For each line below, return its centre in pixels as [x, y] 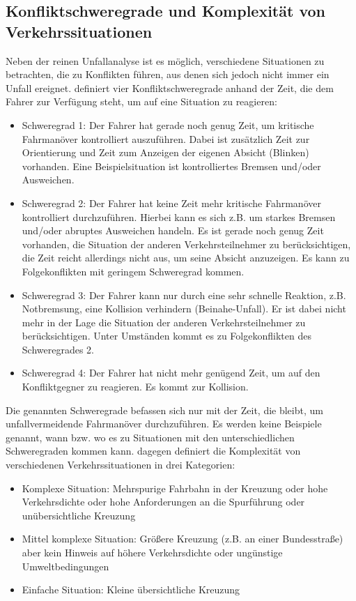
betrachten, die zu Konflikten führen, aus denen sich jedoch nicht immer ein [168, 74]
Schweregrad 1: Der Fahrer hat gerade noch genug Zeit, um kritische [168, 124]
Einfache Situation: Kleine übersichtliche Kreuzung [131, 589]
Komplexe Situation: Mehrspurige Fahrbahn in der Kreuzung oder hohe [175, 488]
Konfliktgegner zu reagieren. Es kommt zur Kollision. [135, 387]
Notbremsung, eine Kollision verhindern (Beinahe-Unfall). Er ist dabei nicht [184, 309]
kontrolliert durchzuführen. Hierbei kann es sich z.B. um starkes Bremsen [179, 216]
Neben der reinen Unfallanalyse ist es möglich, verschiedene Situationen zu [165, 60]
